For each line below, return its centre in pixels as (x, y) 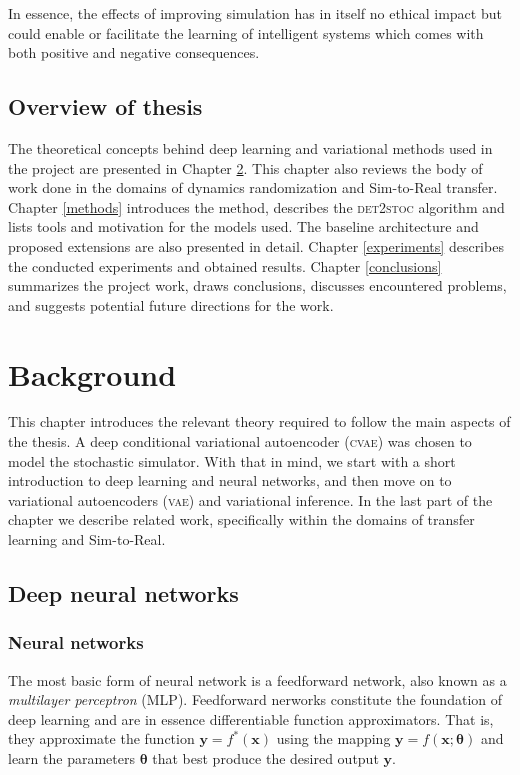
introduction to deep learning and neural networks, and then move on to (230, 480)
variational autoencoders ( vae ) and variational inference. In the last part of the (250, 499)
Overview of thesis (105, 106)
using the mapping (333, 738)
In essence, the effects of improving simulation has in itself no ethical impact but (255, 13)
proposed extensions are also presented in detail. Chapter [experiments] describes (256, 245)
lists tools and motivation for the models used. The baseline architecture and (243, 226)
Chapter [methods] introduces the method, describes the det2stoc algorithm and (256, 206)
